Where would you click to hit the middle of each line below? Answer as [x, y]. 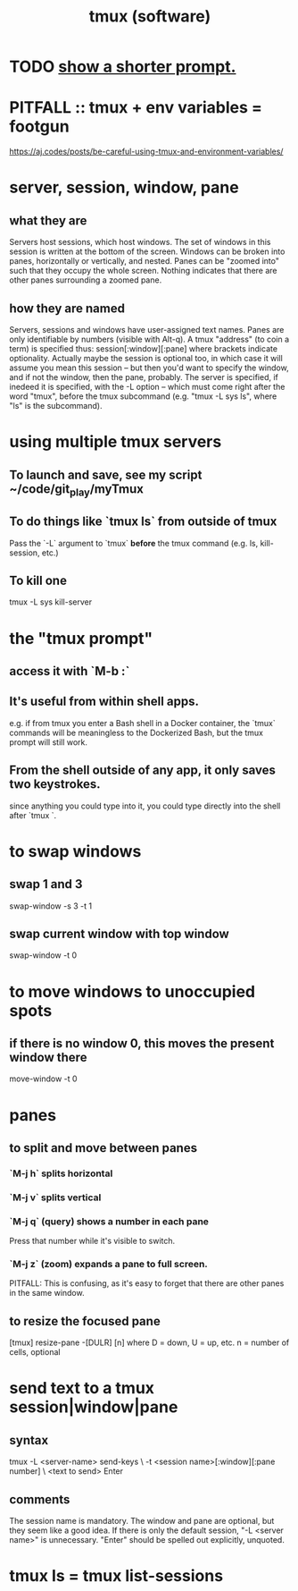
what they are [48, 220]
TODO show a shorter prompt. [123, 67]
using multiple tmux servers [116, 442]
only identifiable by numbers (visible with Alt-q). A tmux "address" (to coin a [149, 339]
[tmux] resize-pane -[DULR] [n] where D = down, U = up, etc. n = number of [149, 1342]
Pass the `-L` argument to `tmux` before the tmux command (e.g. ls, [134, 543]
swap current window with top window [119, 933]
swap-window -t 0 [43, 955]
